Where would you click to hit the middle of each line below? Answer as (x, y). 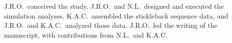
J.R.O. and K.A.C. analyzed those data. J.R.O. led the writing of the (111, 25)
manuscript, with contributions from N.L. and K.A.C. (86, 34)
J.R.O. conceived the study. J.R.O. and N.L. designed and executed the (114, 6)
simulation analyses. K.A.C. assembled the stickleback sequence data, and (116, 15)
